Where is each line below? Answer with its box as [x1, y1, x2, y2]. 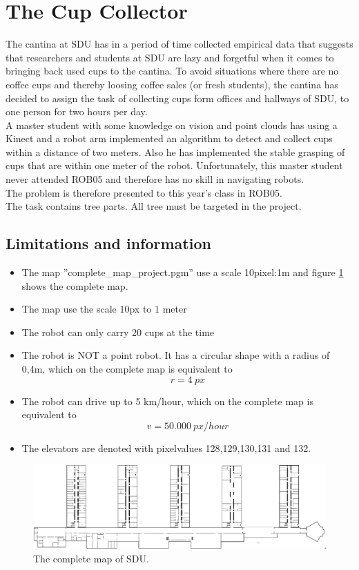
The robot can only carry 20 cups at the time [21, 324, 215, 339]
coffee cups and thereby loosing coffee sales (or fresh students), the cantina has [6, 77, 339, 91]
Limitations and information [6, 233, 211, 254]
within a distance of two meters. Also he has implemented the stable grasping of [6, 144, 345, 159]
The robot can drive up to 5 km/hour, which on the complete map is [21, 393, 313, 408]
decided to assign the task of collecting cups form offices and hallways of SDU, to [6, 90, 349, 105]
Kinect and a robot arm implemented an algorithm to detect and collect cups [6, 131, 333, 146]
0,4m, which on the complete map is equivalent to [21, 362, 233, 376]
